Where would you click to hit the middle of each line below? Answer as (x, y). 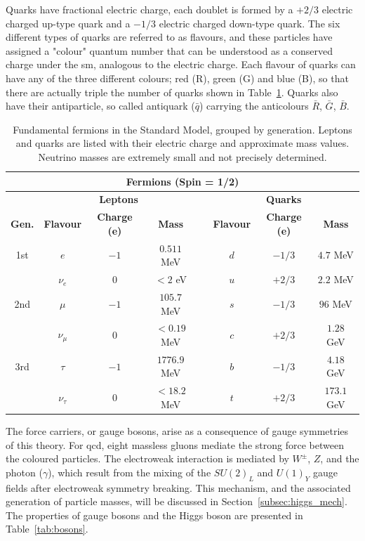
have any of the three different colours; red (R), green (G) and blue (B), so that (177, 78)
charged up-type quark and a (68, 23)
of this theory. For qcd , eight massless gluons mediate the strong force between (175, 444)
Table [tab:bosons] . (47, 529)
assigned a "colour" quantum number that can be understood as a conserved (170, 50)
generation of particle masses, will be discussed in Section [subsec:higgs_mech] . (177, 501)
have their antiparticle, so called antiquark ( (100, 106)
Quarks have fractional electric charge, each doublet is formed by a (150, 9)
